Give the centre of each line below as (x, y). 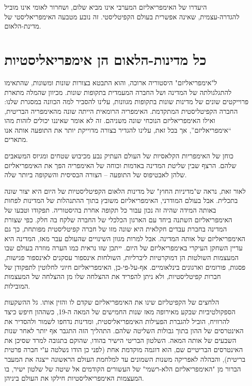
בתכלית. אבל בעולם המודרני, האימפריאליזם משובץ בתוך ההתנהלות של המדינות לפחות (121, 200)
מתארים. (16, 139)
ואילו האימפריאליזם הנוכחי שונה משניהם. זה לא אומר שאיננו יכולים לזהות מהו (110, 120)
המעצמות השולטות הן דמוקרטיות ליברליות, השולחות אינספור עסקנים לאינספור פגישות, (122, 257)
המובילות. (17, 286)
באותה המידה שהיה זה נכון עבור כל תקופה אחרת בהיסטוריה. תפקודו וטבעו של (110, 210)
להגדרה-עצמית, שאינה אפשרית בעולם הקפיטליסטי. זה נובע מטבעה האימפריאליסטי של (122, 16)
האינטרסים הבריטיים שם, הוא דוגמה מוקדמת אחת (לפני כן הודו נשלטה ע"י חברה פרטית (124, 349)
